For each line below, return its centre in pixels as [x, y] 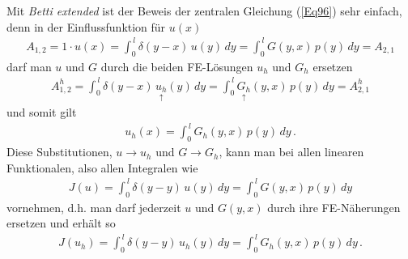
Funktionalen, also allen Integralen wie [102, 167]
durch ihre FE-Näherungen [334, 207]
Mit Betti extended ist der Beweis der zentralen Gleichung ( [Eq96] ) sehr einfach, [204, 11]
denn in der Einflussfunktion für [86, 26]
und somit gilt [42, 112]
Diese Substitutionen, [59, 152]
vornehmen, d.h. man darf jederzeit [94, 207]
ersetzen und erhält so [61, 223]
